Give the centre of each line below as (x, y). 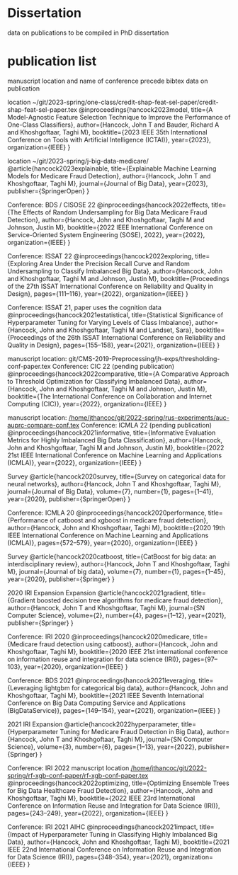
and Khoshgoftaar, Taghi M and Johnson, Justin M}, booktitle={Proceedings (118, 278)
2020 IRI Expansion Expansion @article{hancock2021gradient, (98, 593)
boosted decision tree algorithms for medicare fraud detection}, (130, 600)
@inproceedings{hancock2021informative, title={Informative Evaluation (112, 433)
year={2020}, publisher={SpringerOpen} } (69, 499)
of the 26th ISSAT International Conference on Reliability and (137, 337)
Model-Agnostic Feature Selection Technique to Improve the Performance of (119, 117)
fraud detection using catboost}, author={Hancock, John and (128, 644)
